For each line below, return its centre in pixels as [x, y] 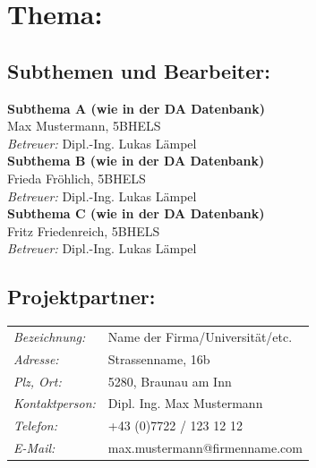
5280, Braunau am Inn [170, 381]
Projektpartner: [81, 297]
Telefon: [36, 425]
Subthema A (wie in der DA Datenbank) [136, 108]
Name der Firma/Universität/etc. [200, 336]
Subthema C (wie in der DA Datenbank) [136, 213]
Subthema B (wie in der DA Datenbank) [136, 161]
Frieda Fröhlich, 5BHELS [77, 178]
